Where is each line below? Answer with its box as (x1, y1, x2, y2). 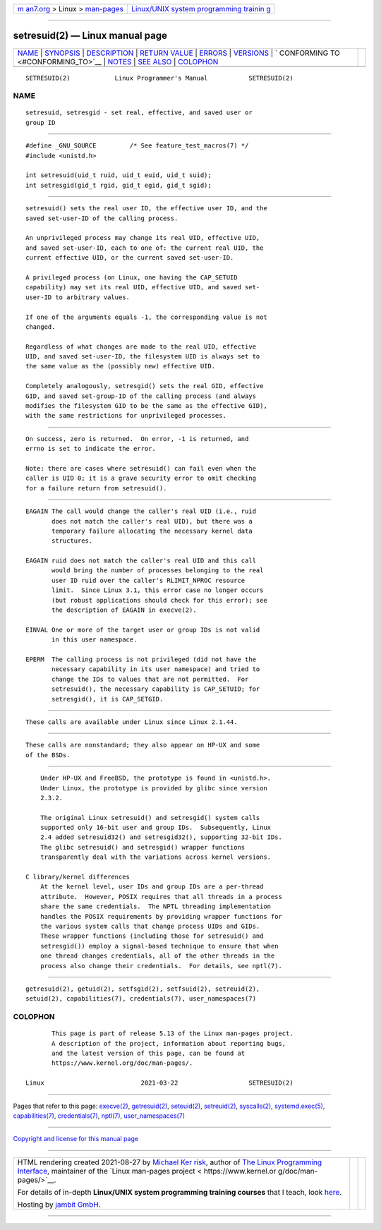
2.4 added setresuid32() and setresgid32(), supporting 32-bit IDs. (40, 833, 282, 841)
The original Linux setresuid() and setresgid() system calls (40, 814, 260, 821)
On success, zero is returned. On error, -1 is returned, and (25, 435, 249, 442)
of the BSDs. (25, 751, 71, 759)
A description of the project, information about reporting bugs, (52, 1039, 286, 1047)
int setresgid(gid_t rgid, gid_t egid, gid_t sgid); (25, 181, 212, 189)
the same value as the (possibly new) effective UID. (25, 362, 215, 370)
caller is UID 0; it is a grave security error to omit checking (25, 474, 257, 483)
